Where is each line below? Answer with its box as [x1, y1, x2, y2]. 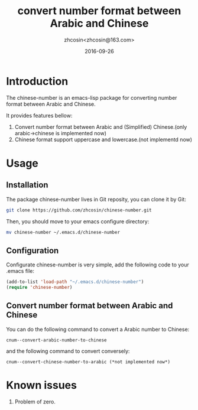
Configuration [6, 245, 59, 255]
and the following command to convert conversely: [6, 347, 130, 354]
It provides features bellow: [6, 112, 73, 119]
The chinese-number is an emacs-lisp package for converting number [6, 94, 177, 101]
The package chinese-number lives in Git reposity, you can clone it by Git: [6, 196, 186, 203]
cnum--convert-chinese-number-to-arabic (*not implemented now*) [6, 359, 170, 365]
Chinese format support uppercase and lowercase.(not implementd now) [14, 136, 193, 143]
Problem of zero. [14, 398, 56, 405]
